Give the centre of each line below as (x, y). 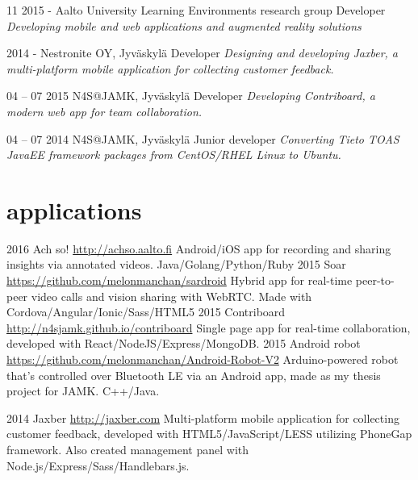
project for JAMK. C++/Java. (83, 391)
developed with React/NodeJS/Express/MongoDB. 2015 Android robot (184, 343)
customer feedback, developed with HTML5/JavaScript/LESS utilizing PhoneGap (209, 434)
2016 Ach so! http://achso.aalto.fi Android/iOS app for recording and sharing (199, 248)
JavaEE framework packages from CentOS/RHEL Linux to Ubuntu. (174, 154)
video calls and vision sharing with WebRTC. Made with (171, 296)
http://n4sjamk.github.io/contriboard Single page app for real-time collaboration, (209, 327)
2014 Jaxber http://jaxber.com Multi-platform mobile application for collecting (203, 417)
